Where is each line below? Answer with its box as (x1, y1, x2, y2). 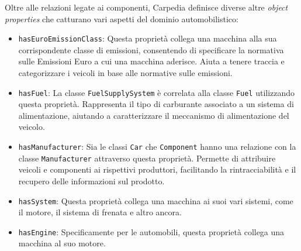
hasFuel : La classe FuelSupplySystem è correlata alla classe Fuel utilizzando (18, 86, 295, 98)
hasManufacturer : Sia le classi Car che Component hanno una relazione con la (18, 140, 296, 153)
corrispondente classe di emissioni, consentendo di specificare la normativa (18, 43, 284, 56)
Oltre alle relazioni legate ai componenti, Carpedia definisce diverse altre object (5, 1, 288, 13)
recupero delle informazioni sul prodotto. (18, 174, 165, 187)
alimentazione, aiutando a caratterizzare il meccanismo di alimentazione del (18, 109, 289, 121)
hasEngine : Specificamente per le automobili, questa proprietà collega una (18, 225, 285, 238)
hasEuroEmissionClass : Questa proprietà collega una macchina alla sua (18, 32, 277, 44)
